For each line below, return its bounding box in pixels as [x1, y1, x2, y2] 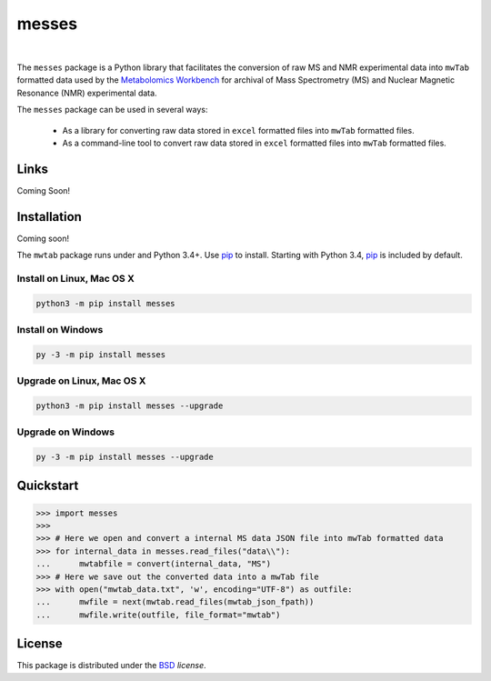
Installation [16, 209, 82, 225]
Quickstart [16, 478, 79, 494]
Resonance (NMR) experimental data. [16, 87, 158, 98]
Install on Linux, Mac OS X [16, 272, 135, 285]
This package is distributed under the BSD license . [16, 660, 206, 671]
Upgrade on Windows [16, 426, 115, 438]
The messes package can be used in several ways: [16, 105, 208, 115]
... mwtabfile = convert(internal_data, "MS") [35, 559, 272, 569]
